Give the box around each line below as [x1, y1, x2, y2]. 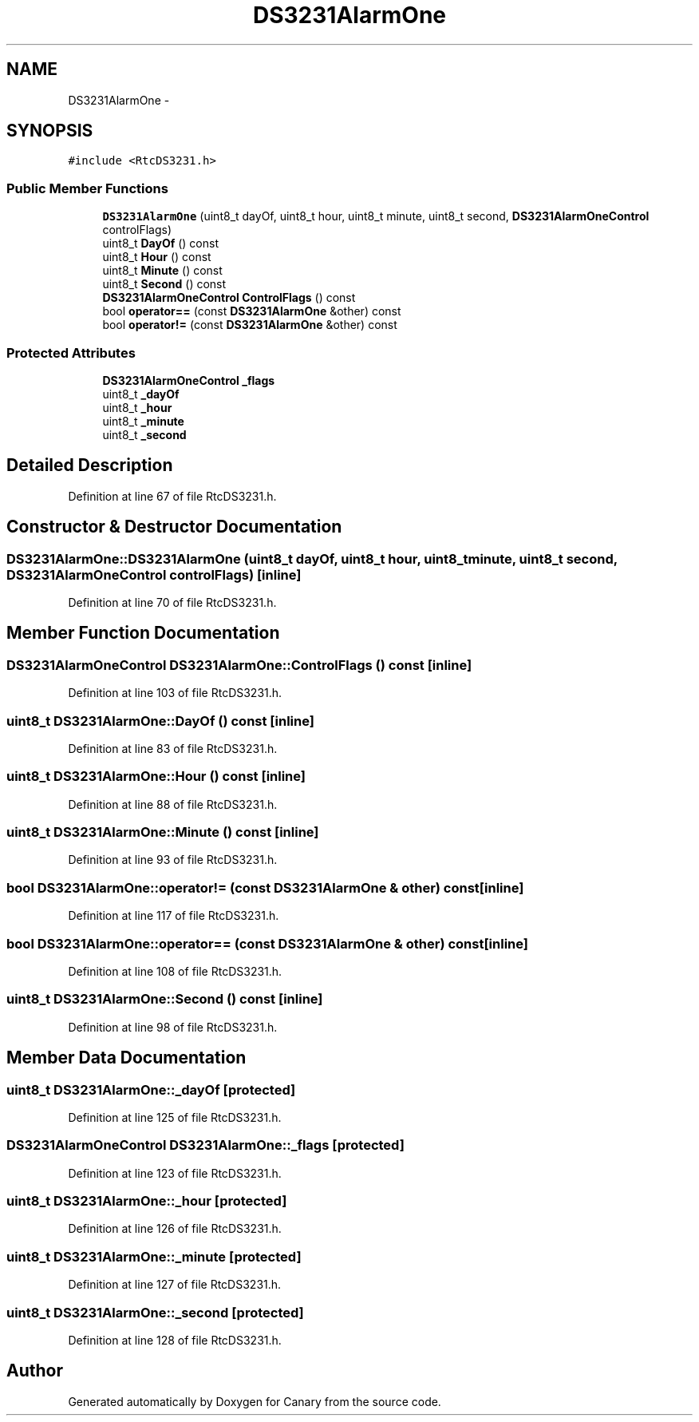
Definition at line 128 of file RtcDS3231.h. [68, 1333, 282, 1347]
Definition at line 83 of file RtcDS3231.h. [68, 741, 278, 755]
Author [6, 1361, 63, 1381]
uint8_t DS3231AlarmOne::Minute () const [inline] [6, 824, 319, 841]
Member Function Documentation [6, 623, 280, 644]
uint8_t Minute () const [102, 263, 223, 278]
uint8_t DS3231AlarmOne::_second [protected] [6, 1304, 304, 1321]
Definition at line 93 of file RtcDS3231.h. [68, 853, 278, 867]
